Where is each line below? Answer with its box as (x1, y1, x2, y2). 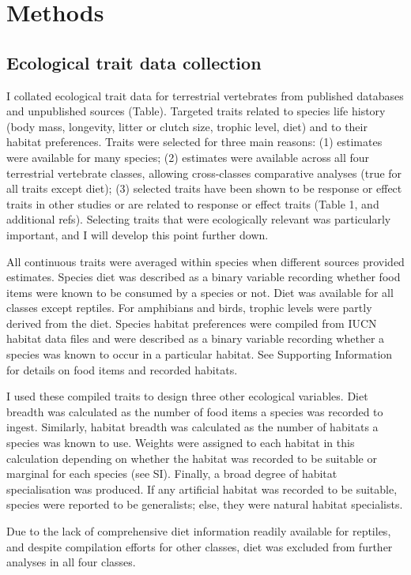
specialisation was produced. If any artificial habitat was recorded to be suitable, (6, 480, 398, 497)
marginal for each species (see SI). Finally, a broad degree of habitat (6, 465, 337, 482)
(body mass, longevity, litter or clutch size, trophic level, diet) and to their (6, 118, 368, 134)
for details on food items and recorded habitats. (6, 361, 238, 378)
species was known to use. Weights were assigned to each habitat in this (6, 434, 355, 451)
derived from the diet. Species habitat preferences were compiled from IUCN (6, 314, 377, 331)
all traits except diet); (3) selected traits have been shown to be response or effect (6, 180, 402, 197)
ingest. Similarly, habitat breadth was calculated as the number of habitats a (6, 419, 379, 435)
